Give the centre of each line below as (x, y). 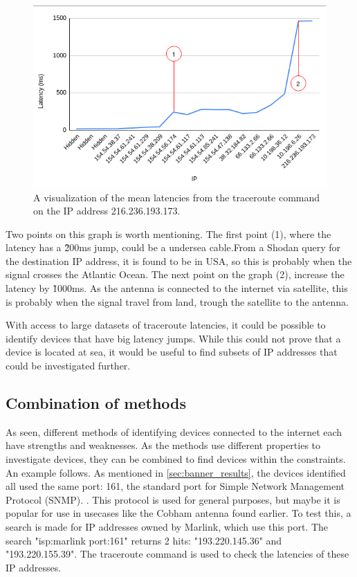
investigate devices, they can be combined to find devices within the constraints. (176, 459)
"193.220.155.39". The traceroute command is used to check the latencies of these (177, 554)
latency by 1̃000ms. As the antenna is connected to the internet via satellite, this (177, 288)
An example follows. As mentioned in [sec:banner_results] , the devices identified (176, 472)
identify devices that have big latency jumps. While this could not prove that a (173, 338)
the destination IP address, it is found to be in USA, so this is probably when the (179, 260)
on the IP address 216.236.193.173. (107, 211)
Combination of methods (96, 403)
